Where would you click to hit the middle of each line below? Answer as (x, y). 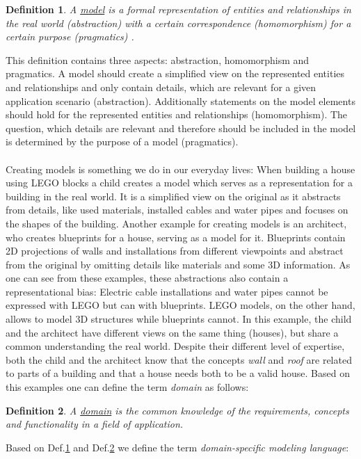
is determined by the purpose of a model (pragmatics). (122, 142)
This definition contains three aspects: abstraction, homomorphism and (158, 59)
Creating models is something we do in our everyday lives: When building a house (180, 169)
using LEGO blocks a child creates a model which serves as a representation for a (179, 183)
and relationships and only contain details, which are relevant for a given (161, 87)
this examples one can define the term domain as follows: (127, 387)
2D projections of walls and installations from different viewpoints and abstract (175, 251)
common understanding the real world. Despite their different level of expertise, (175, 346)
